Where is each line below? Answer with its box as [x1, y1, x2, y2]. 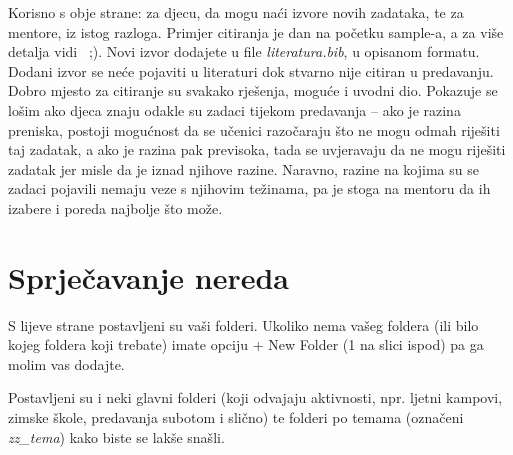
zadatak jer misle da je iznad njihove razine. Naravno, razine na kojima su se [8, 158, 479, 179]
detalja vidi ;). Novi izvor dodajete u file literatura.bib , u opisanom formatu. [8, 41, 480, 62]
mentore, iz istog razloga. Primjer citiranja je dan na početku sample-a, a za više [8, 21, 504, 42]
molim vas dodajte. [8, 353, 125, 374]
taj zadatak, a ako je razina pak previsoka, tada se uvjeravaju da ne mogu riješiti [8, 139, 506, 160]
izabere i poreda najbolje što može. [8, 197, 223, 218]
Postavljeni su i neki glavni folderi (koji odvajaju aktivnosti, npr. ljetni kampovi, [8, 387, 503, 408]
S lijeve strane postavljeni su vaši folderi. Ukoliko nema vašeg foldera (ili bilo [8, 314, 479, 335]
